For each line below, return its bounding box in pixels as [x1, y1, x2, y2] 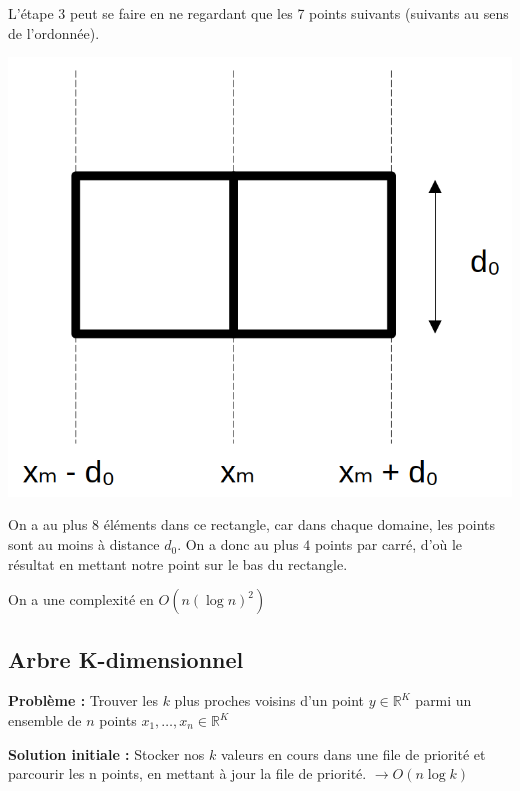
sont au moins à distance [8, 534, 160, 555]
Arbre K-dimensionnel [8, 643, 244, 674]
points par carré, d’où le [314, 534, 463, 555]
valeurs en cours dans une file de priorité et [220, 743, 486, 764]
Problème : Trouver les [8, 690, 158, 711]
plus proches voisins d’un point [174, 690, 364, 711]
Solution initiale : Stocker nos [8, 743, 205, 764]
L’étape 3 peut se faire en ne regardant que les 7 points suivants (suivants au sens [8, 3, 509, 23]
